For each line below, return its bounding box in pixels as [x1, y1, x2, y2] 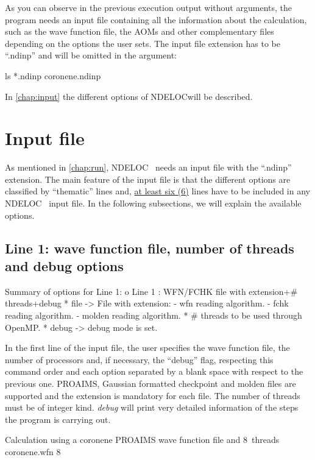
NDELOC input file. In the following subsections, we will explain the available [5, 197, 302, 210]
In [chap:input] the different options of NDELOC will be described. [5, 90, 253, 102]
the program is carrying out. [5, 412, 111, 425]
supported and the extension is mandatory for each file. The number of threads [5, 389, 300, 402]
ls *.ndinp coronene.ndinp [5, 69, 101, 82]
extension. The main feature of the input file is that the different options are [5, 172, 291, 185]
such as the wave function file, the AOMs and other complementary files [5, 25, 274, 38]
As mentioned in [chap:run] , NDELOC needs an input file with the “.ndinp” [5, 161, 292, 174]
